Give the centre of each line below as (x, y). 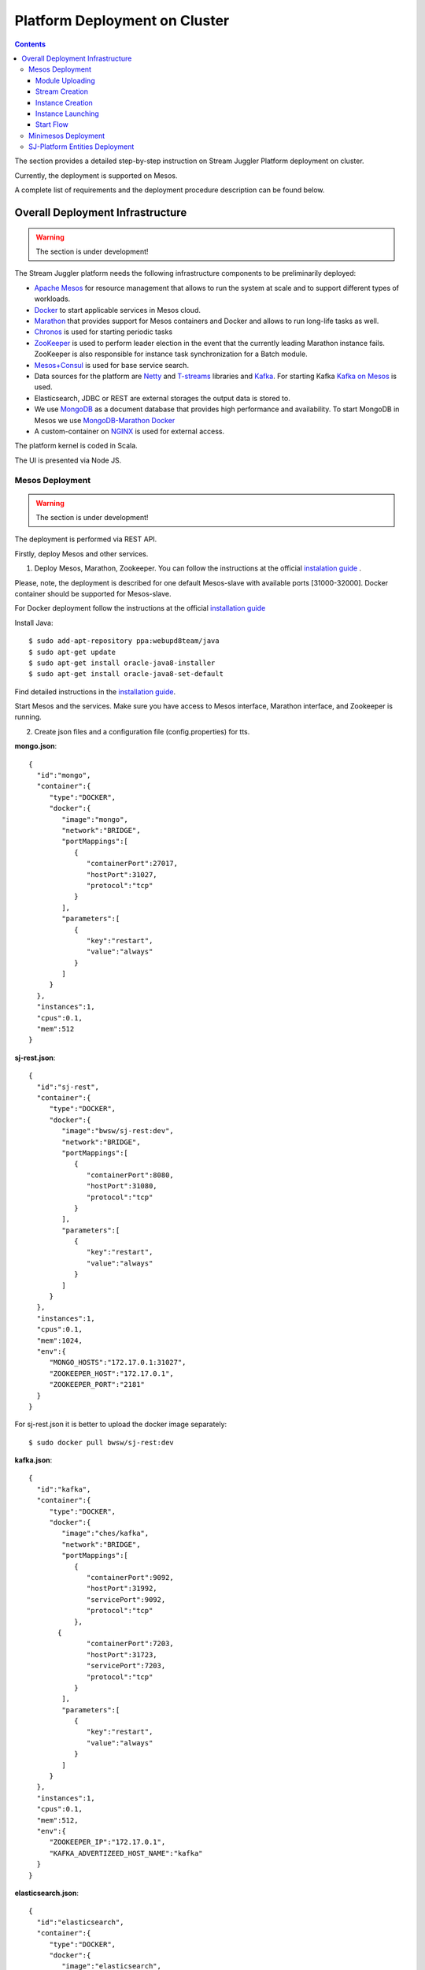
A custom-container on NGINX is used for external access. (129, 431)
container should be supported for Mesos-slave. (93, 593)
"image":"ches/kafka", (105, 1533)
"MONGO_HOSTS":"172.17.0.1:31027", (118, 1362)
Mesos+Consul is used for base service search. (111, 365)
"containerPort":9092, (131, 1577)
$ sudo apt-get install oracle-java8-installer (122, 663)
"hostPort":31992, (122, 1589)
